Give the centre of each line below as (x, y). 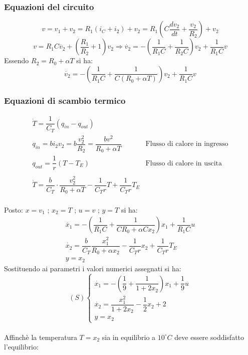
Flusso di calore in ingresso (187, 144)
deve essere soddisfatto (209, 337)
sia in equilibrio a (129, 337)
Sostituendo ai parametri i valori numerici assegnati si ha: (93, 268)
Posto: (14, 209)
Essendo (17, 60)
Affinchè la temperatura (41, 337)
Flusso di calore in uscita (184, 163)
